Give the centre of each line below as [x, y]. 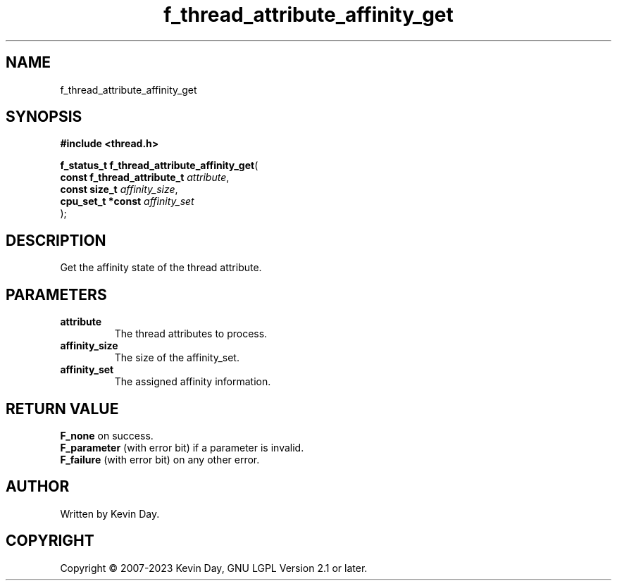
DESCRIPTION [56, 240]
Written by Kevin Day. [110, 513]
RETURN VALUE [62, 409]
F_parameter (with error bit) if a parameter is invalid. [182, 447]
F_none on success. [107, 435]
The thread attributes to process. [191, 334]
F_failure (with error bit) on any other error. [160, 459]
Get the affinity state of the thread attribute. [161, 268]
